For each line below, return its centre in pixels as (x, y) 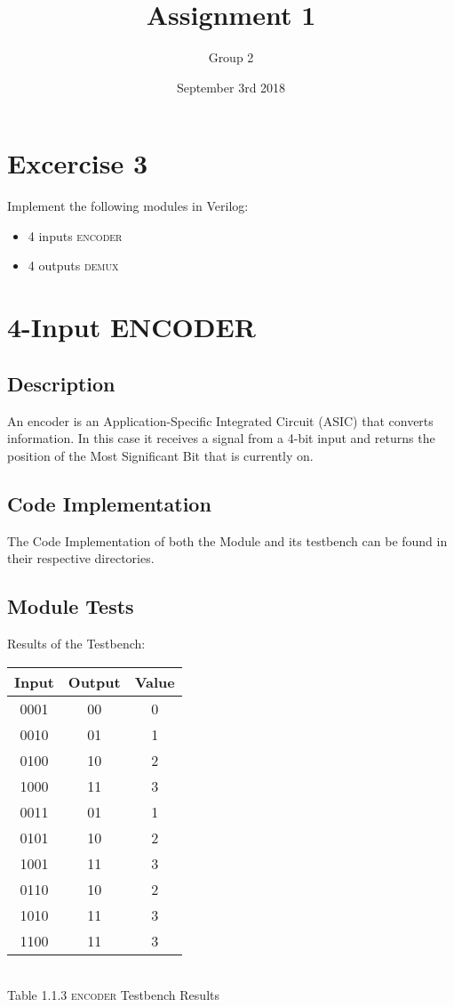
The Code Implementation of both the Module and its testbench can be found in (227, 540)
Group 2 (231, 57)
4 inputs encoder (75, 235)
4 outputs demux (73, 266)
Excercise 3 (78, 163)
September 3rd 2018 (231, 87)
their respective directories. (81, 558)
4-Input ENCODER (131, 327)
